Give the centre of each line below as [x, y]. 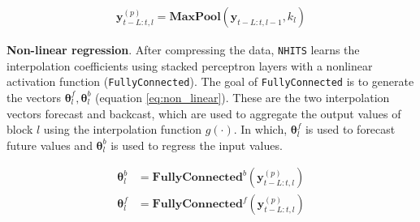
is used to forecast [350, 129]
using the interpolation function [123, 129]
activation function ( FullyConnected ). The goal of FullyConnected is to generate [210, 81]
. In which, [260, 129]
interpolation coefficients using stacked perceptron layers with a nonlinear [190, 65]
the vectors [34, 97]
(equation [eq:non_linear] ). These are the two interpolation [242, 97]
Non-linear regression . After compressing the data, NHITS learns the [183, 50]
